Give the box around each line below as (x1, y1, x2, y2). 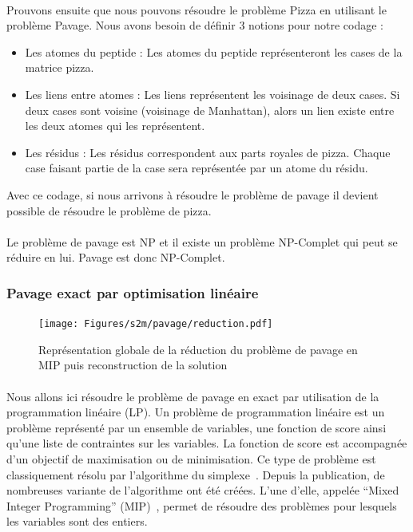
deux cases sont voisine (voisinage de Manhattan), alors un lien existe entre (25, 101, 395, 118)
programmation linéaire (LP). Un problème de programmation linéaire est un (6, 404, 385, 420)
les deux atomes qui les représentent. (25, 117, 205, 134)
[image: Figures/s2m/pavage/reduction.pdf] (38, 318, 273, 330)
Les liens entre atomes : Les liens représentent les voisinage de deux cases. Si (25, 85, 400, 102)
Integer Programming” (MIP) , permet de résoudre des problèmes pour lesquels (6, 497, 397, 514)
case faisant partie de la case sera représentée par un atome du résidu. (25, 160, 368, 176)
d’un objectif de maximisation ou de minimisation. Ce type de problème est (6, 450, 376, 467)
